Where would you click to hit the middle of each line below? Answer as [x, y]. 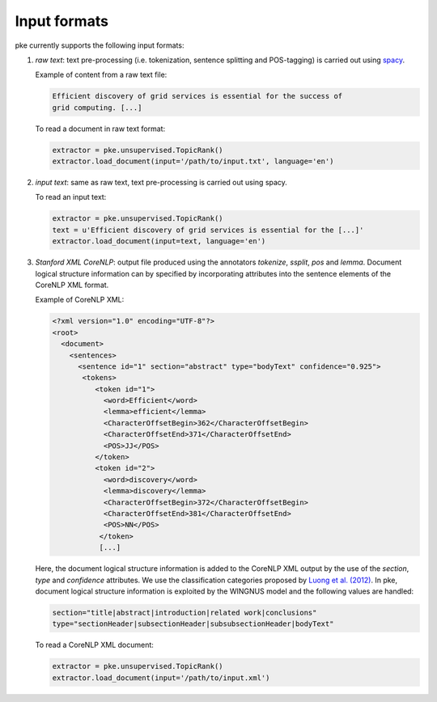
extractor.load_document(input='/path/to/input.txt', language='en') [193, 161]
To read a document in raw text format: [100, 129]
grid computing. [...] [97, 108]
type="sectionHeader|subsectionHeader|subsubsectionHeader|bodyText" [193, 624]
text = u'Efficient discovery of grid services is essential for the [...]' [208, 230]
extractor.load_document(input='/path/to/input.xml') [161, 678]
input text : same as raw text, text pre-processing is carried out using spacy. [161, 183]
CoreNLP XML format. [72, 285]
